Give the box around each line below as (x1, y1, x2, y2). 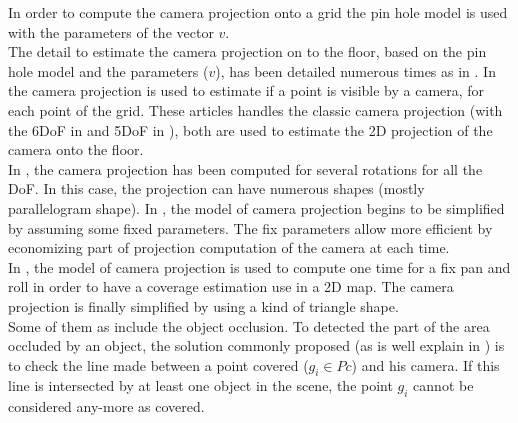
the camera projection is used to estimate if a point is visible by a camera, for (8, 80, 485, 101)
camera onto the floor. (8, 139, 144, 160)
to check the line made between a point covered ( (8, 354, 309, 375)
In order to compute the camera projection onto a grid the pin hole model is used (8, 2, 508, 22)
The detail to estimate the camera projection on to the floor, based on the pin (8, 41, 487, 62)
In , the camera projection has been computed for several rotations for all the (8, 158, 483, 179)
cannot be (413, 375, 474, 396)
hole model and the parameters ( (8, 60, 209, 81)
